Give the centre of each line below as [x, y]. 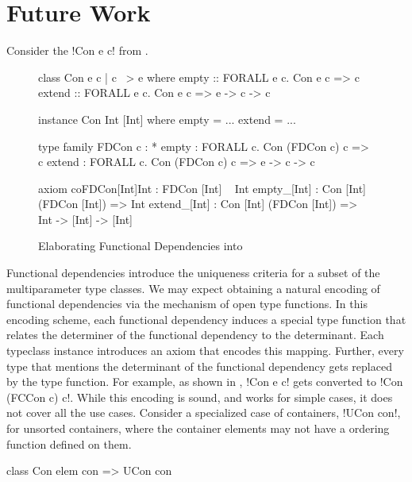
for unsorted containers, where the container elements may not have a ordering [198, 428]
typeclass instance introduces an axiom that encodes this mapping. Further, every [205, 351]
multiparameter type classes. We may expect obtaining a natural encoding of [193, 288]
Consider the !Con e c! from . [77, 50]
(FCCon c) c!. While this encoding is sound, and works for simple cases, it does [200, 397]
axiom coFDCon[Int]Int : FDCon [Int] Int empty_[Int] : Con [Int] [202, 188]
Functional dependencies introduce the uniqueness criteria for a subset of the [193, 273]
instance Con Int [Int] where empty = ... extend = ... [167, 119]
